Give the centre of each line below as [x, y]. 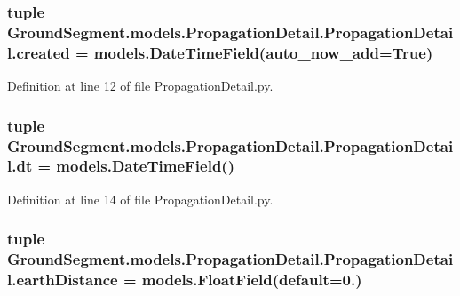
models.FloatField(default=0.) [252, 280]
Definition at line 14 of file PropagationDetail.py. [140, 199]
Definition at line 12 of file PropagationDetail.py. [140, 86]
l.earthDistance [63, 280]
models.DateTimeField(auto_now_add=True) [263, 52]
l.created [39, 52]
